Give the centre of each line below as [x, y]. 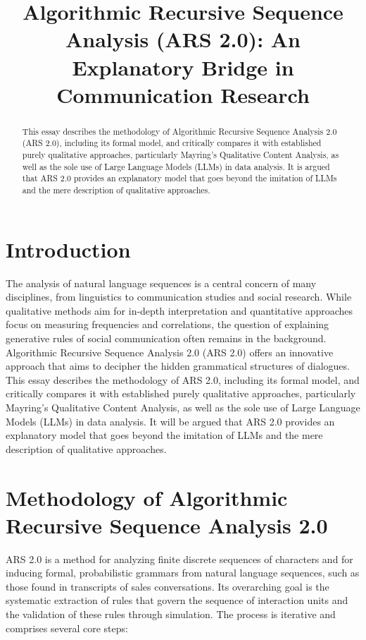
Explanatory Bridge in [183, 67]
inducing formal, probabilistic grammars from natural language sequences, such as [183, 573]
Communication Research [183, 94]
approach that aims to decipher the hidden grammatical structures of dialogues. [178, 366]
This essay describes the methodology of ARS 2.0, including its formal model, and [183, 379]
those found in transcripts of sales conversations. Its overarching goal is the [168, 586]
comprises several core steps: [67, 628]
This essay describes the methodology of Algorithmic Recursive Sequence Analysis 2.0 [179, 131]
